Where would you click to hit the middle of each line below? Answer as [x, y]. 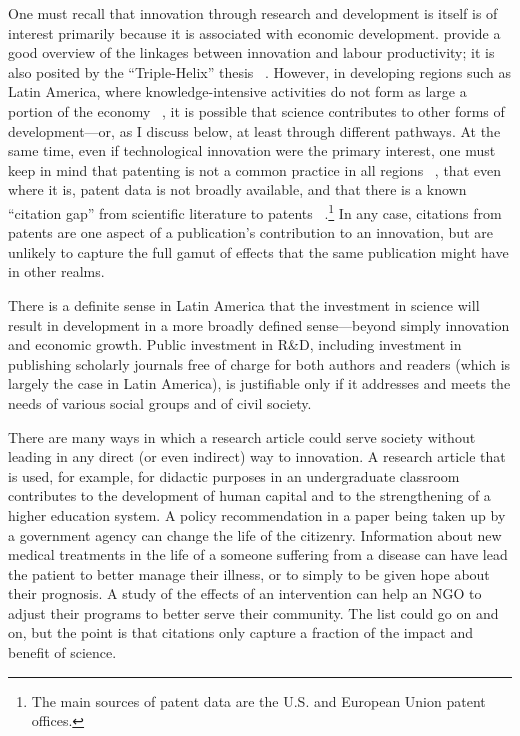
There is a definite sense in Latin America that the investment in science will [244, 304]
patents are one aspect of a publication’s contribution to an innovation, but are [250, 232]
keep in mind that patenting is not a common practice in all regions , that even [254, 169]
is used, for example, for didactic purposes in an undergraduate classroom [234, 475]
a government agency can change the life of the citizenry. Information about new [255, 534]
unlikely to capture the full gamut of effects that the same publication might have [258, 251]
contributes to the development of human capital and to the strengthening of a [249, 495]
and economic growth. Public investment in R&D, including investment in [235, 344]
